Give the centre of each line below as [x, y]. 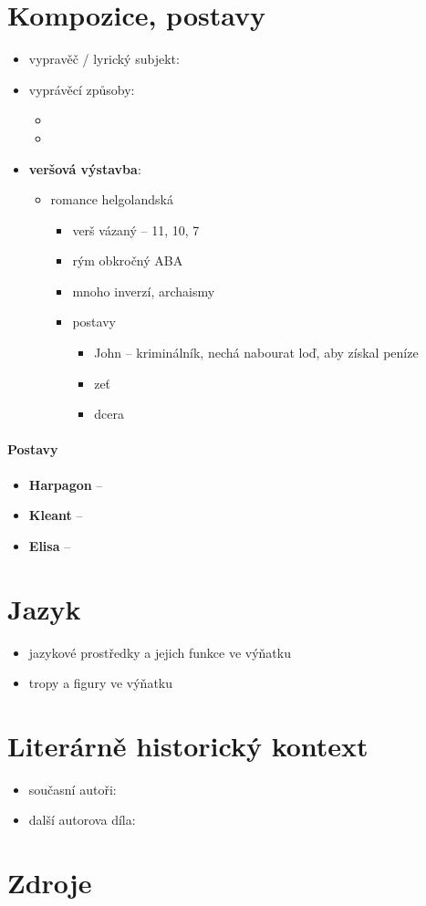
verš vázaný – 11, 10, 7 [136, 229]
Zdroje [50, 883]
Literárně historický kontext [188, 745]
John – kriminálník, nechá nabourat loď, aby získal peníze [256, 353]
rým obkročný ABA [128, 260]
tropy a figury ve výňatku [101, 683]
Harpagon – [66, 484]
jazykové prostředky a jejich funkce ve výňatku [160, 652]
